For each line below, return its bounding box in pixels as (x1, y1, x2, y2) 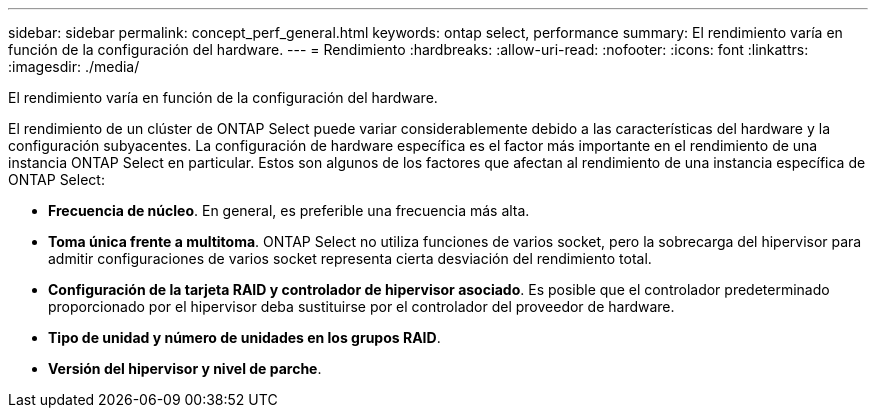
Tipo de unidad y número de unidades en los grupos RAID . (48, 329, 441, 346)
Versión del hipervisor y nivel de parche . (48, 360, 322, 377)
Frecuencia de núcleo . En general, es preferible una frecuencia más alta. (48, 202, 530, 219)
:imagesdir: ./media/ (8, 58, 140, 75)
